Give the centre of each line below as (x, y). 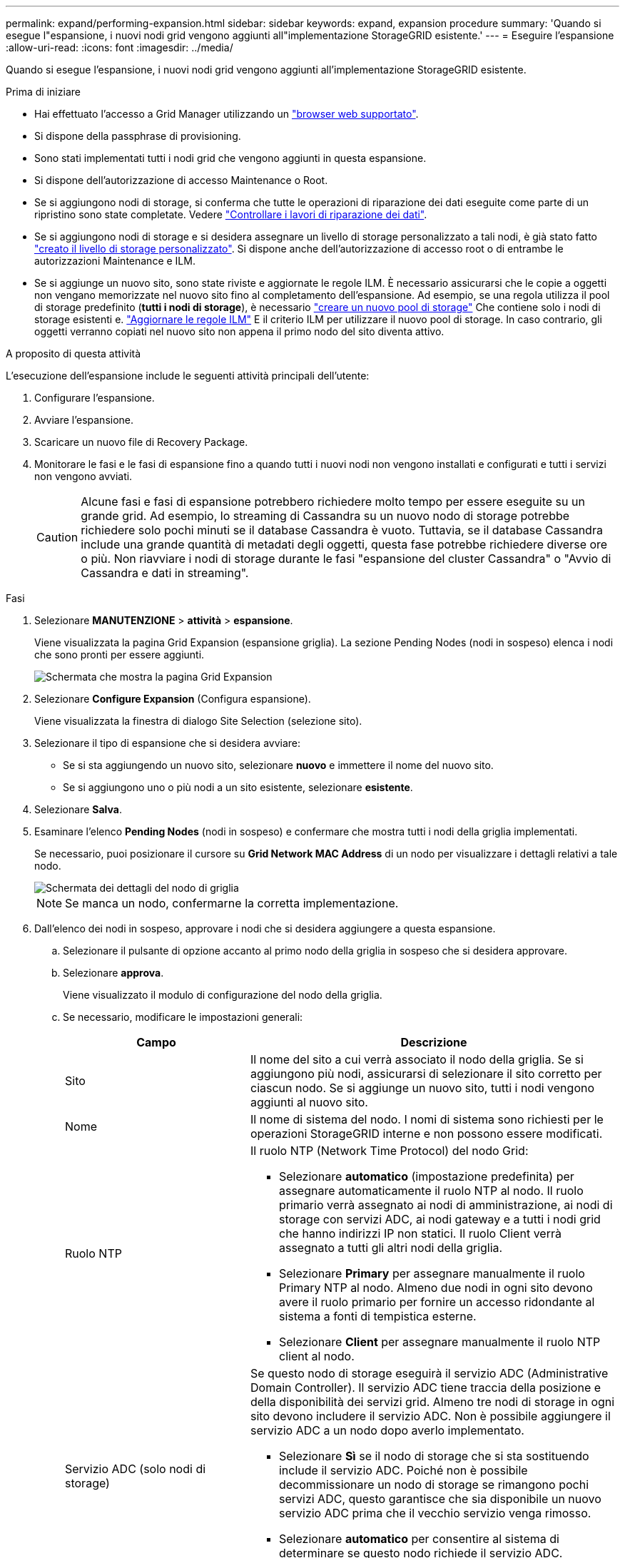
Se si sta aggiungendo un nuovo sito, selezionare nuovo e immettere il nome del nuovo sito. (278, 765)
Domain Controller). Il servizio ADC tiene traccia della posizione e (426, 1388)
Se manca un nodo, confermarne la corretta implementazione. (232, 903)
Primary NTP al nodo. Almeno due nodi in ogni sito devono (436, 1288)
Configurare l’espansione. (95, 398)
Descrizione (434, 1042)
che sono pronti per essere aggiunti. (120, 655)
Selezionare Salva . (78, 809)
